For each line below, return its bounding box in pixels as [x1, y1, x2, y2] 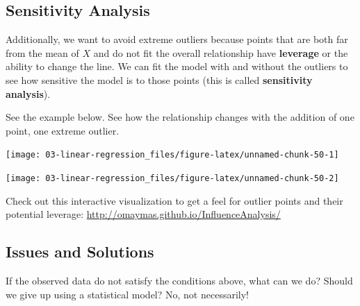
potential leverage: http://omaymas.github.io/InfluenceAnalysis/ [6, 207, 281, 221]
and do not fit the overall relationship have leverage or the [93, 45, 348, 60]
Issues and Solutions [6, 241, 154, 262]
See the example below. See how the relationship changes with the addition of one [6, 110, 354, 124]
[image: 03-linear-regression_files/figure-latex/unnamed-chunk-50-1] [6, 150, 339, 160]
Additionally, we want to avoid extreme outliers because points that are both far [6, 32, 348, 46]
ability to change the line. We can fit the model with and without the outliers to [6, 59, 348, 74]
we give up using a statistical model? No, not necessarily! [6, 287, 249, 301]
